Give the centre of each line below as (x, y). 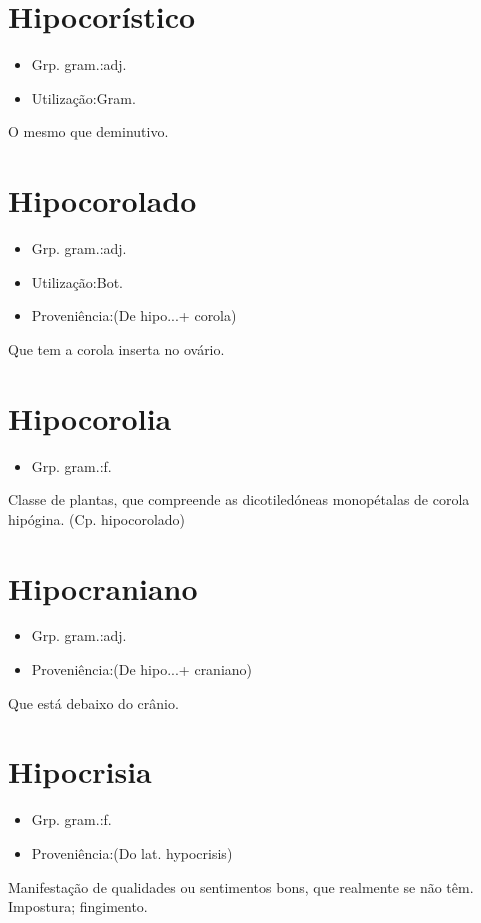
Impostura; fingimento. (78, 906)
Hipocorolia (90, 417)
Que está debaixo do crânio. (93, 702)
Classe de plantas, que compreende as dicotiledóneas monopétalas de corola (239, 499)
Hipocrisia (80, 771)
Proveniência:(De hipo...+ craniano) (142, 669)
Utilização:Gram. (83, 97)
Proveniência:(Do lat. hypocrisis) (132, 852)
